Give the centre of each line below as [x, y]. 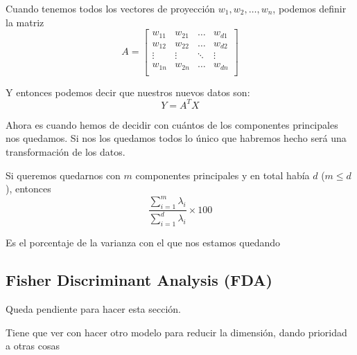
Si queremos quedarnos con [63, 175]
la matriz [25, 22]
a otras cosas [33, 346]
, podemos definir [310, 8]
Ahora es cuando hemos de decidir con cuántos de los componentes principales [172, 124]
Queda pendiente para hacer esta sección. [93, 309]
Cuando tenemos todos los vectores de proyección [111, 8]
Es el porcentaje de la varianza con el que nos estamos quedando [143, 243]
